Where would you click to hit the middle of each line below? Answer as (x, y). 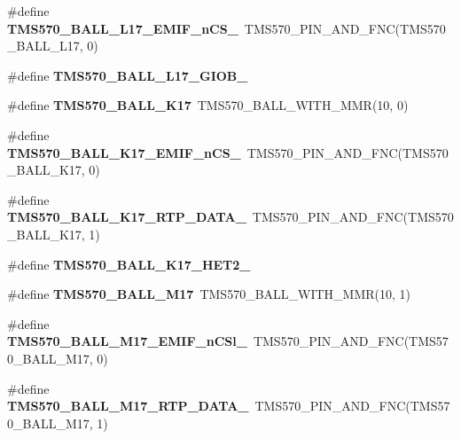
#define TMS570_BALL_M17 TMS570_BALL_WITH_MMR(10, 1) (209, 294)
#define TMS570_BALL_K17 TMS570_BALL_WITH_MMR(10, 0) (208, 105)
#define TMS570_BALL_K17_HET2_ (129, 264)
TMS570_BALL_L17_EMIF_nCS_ (123, 28)
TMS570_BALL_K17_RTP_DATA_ (127, 217)
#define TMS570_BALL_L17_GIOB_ (128, 75)
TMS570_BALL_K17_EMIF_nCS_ (124, 152)
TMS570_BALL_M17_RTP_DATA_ (128, 406)
